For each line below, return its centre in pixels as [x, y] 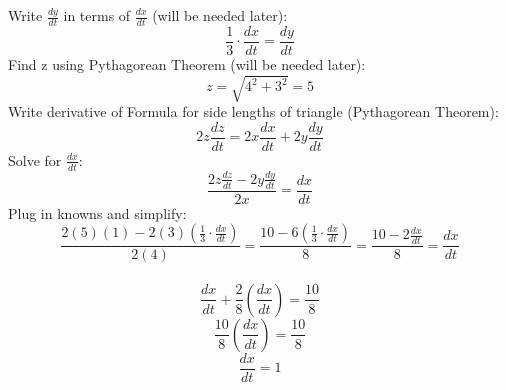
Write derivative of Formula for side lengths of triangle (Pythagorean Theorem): [253, 111]
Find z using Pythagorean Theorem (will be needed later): [187, 63]
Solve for [35, 159]
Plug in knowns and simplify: [97, 212]
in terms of [97, 15]
